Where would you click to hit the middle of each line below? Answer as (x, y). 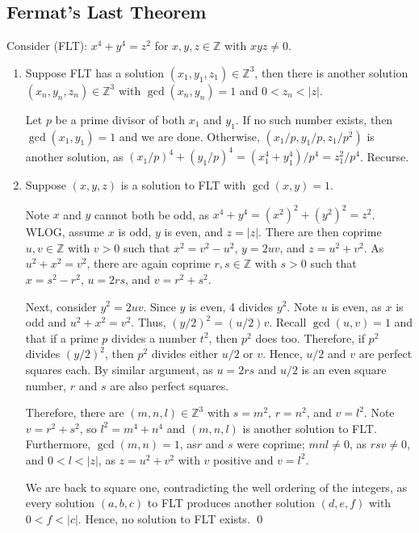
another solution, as (74, 156)
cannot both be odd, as (152, 214)
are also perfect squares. (170, 385)
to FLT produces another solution (231, 503)
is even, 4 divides (231, 306)
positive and (243, 459)
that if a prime (62, 337)
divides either (184, 354)
